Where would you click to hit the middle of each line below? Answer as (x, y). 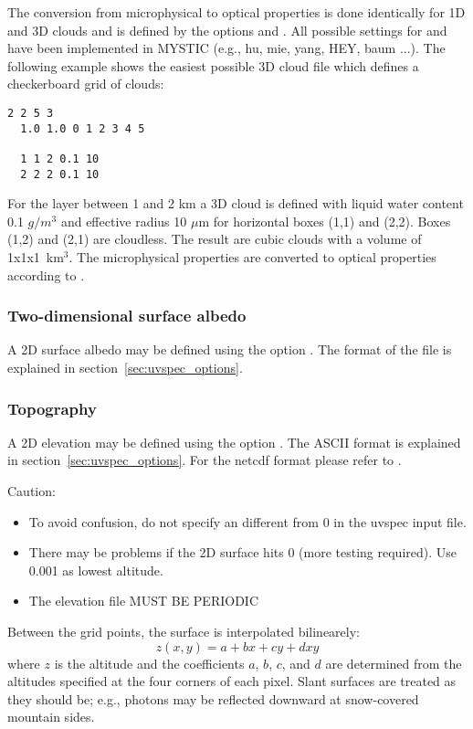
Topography (52, 408)
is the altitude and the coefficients (149, 663)
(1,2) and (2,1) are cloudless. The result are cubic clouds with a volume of (215, 239)
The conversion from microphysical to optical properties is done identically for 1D (236, 12)
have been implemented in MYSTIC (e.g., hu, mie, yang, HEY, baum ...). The (226, 48)
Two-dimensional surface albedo (127, 316)
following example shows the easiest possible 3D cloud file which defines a (213, 65)
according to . (46, 275)
